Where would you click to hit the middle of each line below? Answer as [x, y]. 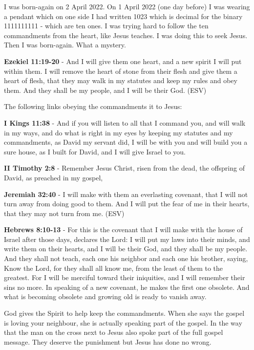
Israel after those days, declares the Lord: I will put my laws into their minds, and [127, 239]
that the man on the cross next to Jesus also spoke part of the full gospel [114, 332]
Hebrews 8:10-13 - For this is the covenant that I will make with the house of [123, 230]
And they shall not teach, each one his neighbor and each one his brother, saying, [126, 258]
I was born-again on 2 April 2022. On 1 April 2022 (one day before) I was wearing [127, 6]
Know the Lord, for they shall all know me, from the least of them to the [114, 268]
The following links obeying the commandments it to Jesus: [93, 106]
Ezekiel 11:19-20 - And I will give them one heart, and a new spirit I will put [123, 61]
